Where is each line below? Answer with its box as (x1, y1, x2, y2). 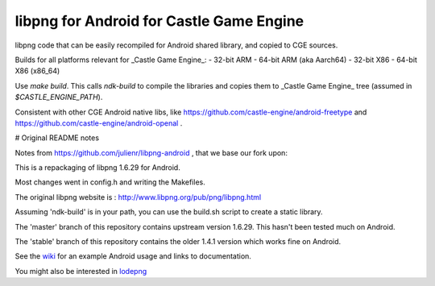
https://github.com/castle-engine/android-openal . (14, 118, 183, 128)
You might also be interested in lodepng (14, 266, 147, 276)
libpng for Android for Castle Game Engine (14, 12, 304, 30)
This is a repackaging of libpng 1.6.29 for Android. (14, 163, 180, 172)
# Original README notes (14, 133, 100, 143)
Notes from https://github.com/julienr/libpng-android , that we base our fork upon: (14, 147, 288, 157)
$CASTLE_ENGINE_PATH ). (14, 93, 103, 102)
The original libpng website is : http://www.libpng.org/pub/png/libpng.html (14, 192, 262, 201)
